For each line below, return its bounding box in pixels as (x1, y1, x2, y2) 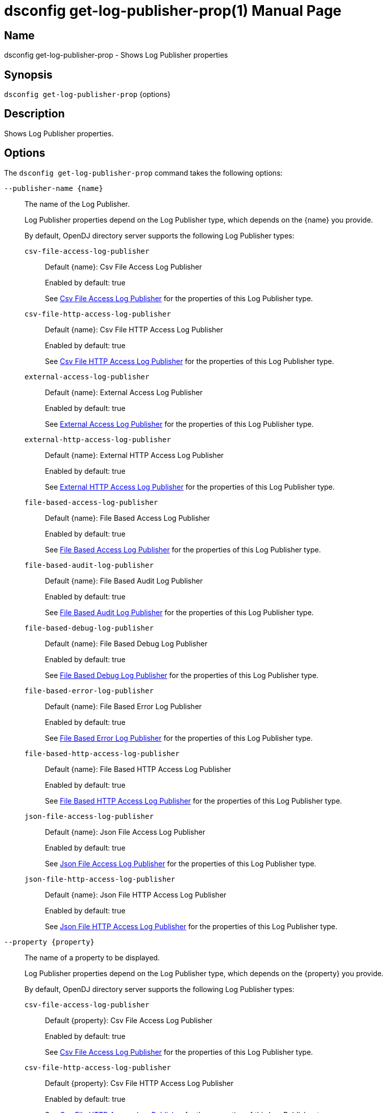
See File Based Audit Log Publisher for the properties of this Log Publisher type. (45, 608, 314, 617)
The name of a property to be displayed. (25, 953, 160, 962)
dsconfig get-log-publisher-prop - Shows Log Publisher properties (4, 51, 228, 60)
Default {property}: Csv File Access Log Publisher (45, 1015, 212, 1025)
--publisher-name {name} (4, 184, 103, 192)
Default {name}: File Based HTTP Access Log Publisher (45, 764, 231, 773)
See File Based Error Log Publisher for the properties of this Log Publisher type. (45, 733, 313, 742)
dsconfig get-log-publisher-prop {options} (4, 90, 171, 99)
